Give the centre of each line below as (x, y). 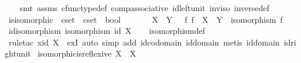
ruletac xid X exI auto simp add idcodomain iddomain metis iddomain (144, 42)
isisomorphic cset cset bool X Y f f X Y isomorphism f (146, 19)
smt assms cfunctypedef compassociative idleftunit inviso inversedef (144, 8)
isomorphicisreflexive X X (87, 53)
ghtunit (18, 53)
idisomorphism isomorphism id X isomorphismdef (107, 31)
